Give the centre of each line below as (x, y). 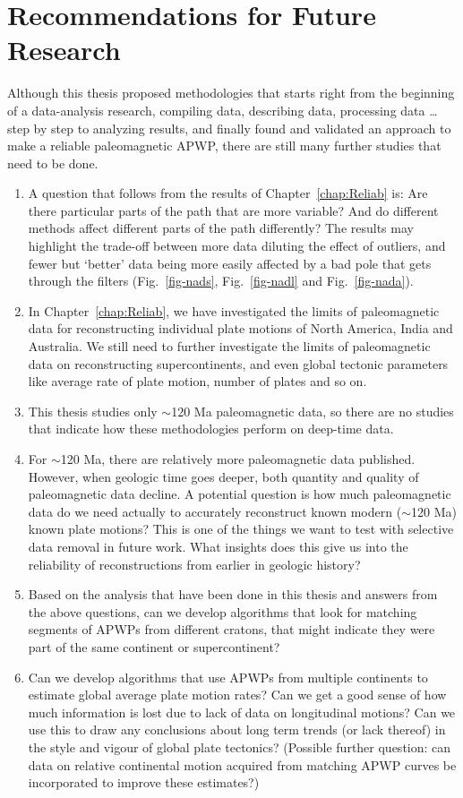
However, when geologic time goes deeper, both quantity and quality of (223, 476)
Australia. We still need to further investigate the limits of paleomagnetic (229, 346)
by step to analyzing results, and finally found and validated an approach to (242, 128)
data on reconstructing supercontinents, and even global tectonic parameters (238, 363)
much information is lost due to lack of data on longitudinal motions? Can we (242, 712)
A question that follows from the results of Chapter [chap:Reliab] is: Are (228, 193)
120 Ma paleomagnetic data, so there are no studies (313, 411)
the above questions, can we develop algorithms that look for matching (223, 611)
